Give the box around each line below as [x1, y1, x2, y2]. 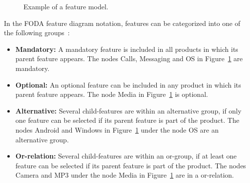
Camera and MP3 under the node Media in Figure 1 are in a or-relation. [15, 170, 234, 180]
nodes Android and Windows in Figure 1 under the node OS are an [15, 124, 219, 135]
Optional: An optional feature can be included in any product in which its [15, 79, 241, 90]
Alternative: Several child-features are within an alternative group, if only [15, 105, 242, 115]
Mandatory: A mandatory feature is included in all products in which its [15, 44, 238, 54]
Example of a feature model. [23, 1, 108, 11]
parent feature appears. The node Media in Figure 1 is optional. [15, 89, 208, 99]
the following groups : [4, 27, 70, 38]
